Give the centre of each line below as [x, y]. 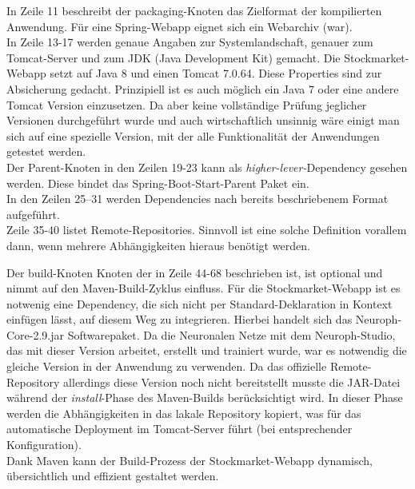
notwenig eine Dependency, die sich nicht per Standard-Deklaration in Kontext [200, 303]
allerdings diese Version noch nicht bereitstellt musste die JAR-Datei [232, 382]
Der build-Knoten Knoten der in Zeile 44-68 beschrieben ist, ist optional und [195, 272]
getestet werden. [46, 151]
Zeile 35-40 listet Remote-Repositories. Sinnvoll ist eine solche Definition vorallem [207, 230]
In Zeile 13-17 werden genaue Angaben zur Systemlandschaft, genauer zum [190, 42]
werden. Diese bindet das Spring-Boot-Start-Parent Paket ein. [158, 183]
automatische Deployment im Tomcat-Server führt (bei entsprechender [180, 429]
